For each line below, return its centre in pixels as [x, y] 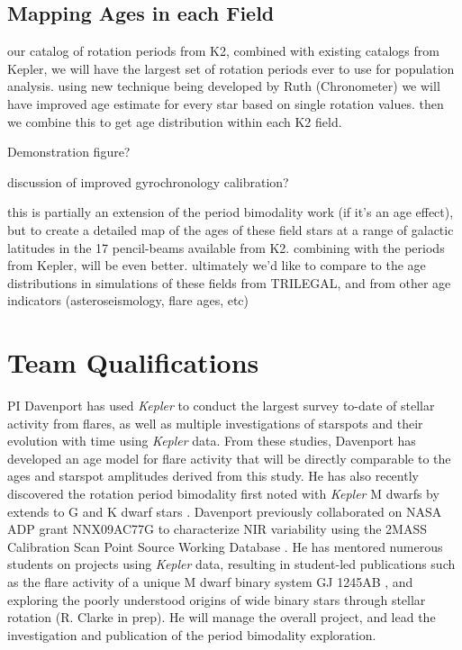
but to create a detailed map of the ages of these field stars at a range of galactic [231, 229]
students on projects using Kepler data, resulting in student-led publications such [231, 564]
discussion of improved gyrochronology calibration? [148, 181]
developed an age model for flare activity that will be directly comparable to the [229, 458]
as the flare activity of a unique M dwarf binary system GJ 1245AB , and [210, 581]
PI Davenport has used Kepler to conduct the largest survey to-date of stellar [221, 406]
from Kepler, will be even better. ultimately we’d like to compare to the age [217, 265]
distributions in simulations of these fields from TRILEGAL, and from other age [229, 282]
